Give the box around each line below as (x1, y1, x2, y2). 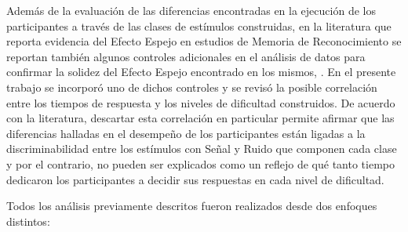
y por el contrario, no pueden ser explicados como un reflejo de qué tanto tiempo (6, 155, 395, 172)
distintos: (6, 212, 50, 229)
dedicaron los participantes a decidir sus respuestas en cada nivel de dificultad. (6, 171, 384, 187)
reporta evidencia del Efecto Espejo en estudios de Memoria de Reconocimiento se (6, 33, 402, 49)
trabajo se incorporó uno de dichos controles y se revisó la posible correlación (6, 78, 377, 95)
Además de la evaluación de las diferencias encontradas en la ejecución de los (6, 2, 376, 18)
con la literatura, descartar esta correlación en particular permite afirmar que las (6, 110, 395, 126)
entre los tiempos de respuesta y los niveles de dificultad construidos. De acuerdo (6, 94, 395, 111)
